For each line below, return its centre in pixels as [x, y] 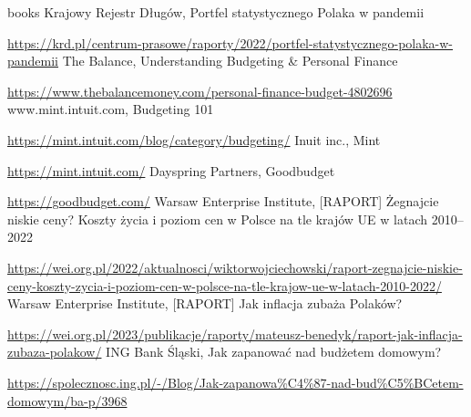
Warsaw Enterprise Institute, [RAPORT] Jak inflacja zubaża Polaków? [205, 303]
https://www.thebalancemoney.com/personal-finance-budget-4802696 [200, 91]
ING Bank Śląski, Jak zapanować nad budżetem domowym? [274, 352]
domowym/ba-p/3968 [67, 400]
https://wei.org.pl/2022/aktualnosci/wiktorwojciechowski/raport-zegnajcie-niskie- [235, 267]
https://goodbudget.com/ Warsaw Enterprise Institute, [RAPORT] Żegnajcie [223, 201]
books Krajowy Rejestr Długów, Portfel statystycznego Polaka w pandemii [216, 12]
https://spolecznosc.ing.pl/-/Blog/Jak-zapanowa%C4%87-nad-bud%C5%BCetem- [235, 382]
